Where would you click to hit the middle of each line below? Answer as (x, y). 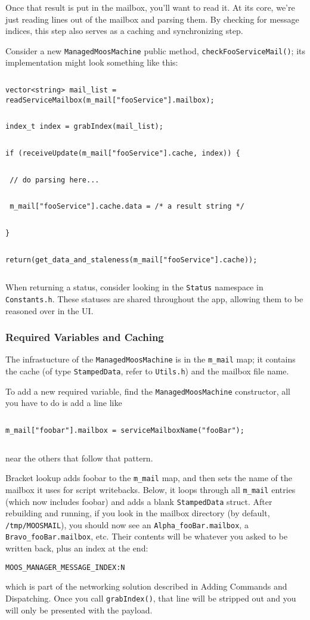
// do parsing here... (55, 180)
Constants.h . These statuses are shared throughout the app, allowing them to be (154, 298)
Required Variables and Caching (85, 337)
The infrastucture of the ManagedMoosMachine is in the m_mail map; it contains (151, 359)
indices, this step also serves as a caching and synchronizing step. (124, 31)
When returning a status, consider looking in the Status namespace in (134, 287)
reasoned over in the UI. (49, 310)
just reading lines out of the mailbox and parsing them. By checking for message (152, 19)
